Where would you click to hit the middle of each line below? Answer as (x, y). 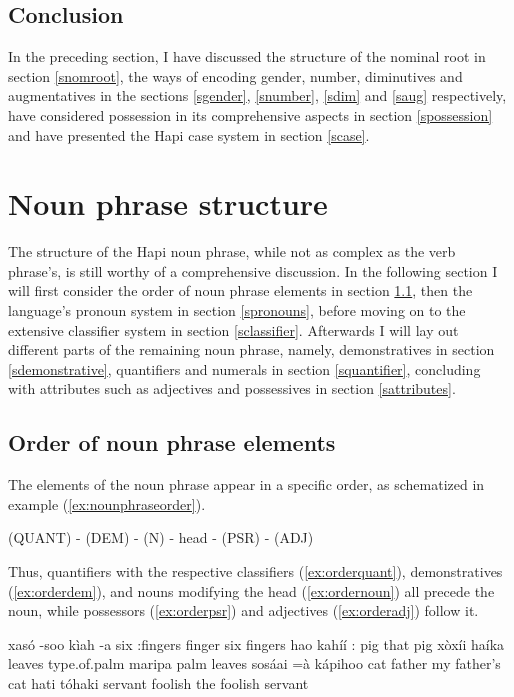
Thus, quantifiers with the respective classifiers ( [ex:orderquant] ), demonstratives (255, 571)
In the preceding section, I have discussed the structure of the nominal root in (247, 56)
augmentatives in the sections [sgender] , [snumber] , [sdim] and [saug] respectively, (257, 95)
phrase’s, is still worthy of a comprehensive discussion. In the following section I (253, 270)
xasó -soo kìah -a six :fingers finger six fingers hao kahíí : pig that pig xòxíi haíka (256, 643)
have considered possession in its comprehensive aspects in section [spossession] (250, 114)
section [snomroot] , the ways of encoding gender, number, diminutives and (235, 75)
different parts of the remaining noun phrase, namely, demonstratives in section (251, 349)
